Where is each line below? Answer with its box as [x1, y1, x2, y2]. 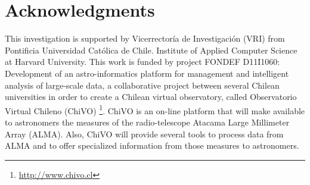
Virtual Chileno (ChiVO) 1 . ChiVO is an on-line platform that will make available [5, 102, 305, 117]
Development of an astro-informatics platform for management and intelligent [5, 67, 289, 79]
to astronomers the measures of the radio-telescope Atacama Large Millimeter [5, 115, 290, 128]
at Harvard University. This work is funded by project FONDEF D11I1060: [5, 55, 280, 68]
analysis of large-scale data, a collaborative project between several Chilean [5, 79, 280, 91]
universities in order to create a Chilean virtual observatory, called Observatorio [5, 90, 297, 103]
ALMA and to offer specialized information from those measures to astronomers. [5, 139, 299, 152]
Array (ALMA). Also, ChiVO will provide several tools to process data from [5, 127, 284, 140]
